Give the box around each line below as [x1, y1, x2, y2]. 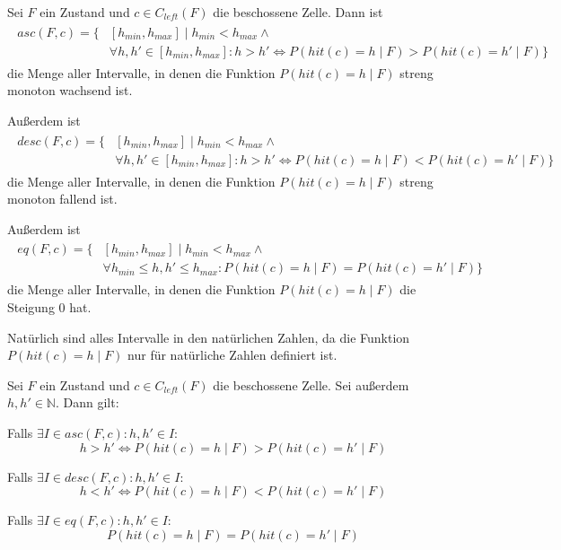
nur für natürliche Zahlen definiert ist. [127, 345, 337, 364]
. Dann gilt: [55, 393, 119, 412]
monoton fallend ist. [7, 189, 118, 208]
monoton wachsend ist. [7, 81, 133, 100]
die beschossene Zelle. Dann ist [213, 3, 383, 21]
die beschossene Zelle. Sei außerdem [213, 375, 409, 394]
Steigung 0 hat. [7, 298, 92, 317]
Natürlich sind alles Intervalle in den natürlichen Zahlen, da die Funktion [7, 327, 410, 346]
